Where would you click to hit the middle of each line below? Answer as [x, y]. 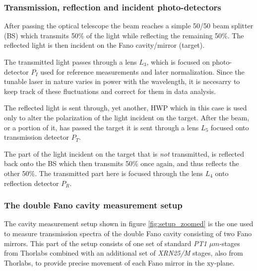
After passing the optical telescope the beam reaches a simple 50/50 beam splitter [129, 26]
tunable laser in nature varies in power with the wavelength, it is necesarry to [122, 81]
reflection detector [32, 183]
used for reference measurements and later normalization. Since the [142, 71]
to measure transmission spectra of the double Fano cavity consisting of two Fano [128, 233]
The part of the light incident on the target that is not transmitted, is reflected [124, 153]
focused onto [230, 127]
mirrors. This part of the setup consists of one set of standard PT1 [105, 243]
